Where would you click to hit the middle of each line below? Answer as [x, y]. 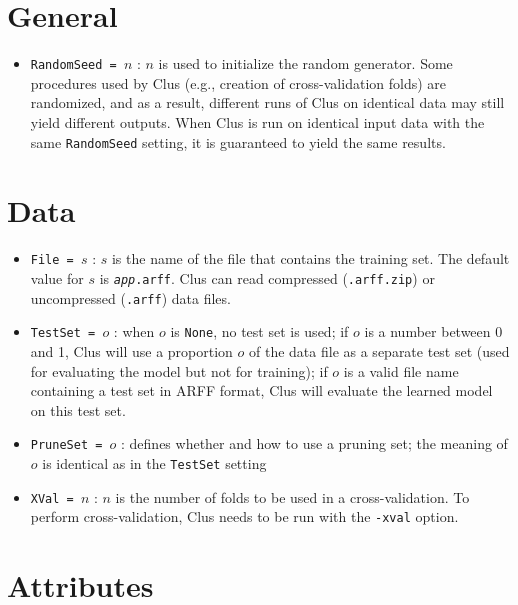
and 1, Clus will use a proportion [131, 350]
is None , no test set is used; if [259, 331]
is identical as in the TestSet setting [154, 463]
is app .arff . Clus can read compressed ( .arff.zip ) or [267, 278]
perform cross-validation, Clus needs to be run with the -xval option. [244, 516]
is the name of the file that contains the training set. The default [310, 258]
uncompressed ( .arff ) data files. [130, 297]
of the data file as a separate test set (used [379, 350]
